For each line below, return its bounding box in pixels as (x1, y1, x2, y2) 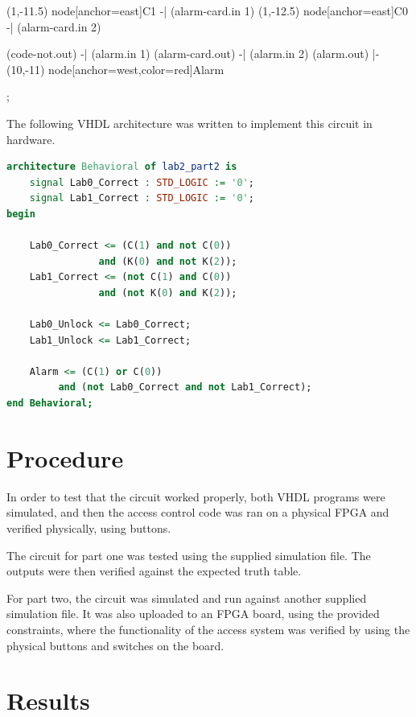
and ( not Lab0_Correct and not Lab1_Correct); (58, 381, 312, 394)
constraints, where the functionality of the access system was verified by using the (6, 620, 410, 637)
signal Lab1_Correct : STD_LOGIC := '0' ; (29, 192, 254, 204)
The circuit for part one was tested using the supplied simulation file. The (6, 546, 371, 563)
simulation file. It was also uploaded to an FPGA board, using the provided (6, 605, 380, 622)
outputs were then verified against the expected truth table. (6, 562, 302, 579)
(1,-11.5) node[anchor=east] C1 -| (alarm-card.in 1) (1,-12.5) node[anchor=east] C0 (6, 2, 408, 19)
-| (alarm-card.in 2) (6, 18, 101, 35)
